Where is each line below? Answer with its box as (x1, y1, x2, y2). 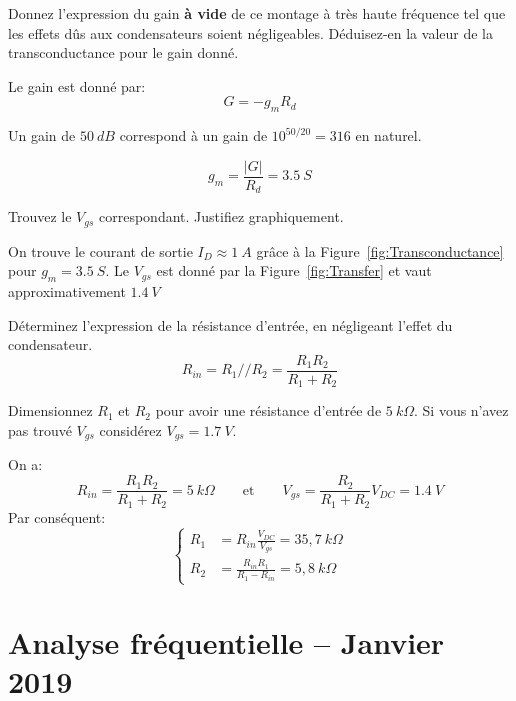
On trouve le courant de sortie (8, 240, 193, 261)
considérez (99, 420, 162, 441)
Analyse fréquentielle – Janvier (8, 622, 445, 663)
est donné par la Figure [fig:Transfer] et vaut (156, 260, 432, 281)
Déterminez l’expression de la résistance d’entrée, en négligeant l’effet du (8, 314, 453, 335)
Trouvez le (8, 206, 72, 227)
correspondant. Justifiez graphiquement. (99, 206, 344, 227)
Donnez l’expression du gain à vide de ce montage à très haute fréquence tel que (8, 3, 506, 23)
